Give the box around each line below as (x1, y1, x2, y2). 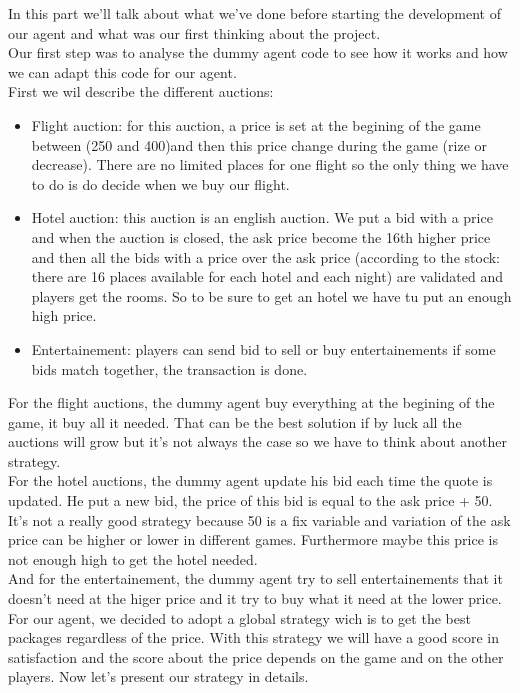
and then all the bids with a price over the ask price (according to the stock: (31, 246, 500, 267)
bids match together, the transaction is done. (31, 358, 308, 379)
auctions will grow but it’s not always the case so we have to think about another (8, 431, 507, 452)
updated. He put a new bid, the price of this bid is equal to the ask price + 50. (8, 490, 493, 511)
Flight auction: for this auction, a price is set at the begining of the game (31, 114, 481, 135)
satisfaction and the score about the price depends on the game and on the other (8, 646, 504, 667)
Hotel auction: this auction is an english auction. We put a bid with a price (31, 207, 493, 228)
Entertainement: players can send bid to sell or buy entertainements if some (31, 338, 496, 359)
